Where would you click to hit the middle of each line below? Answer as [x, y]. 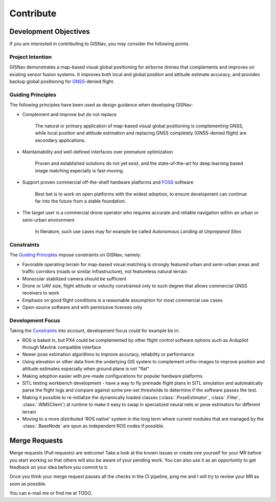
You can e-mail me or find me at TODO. [51, 493]
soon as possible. [28, 484]
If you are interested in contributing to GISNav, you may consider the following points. [100, 44]
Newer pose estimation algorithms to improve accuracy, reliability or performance [108, 354]
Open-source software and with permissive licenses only [82, 308]
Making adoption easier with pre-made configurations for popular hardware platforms [112, 376]
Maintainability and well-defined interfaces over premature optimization [98, 152]
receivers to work [41, 293]
